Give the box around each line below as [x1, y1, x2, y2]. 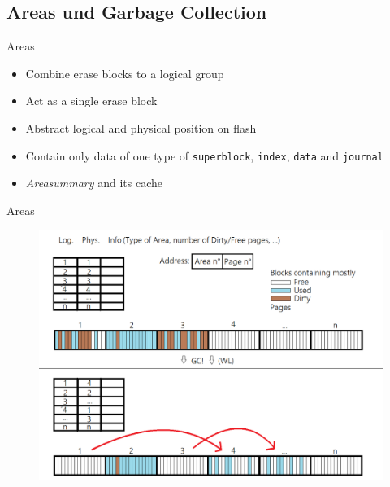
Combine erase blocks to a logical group [25, 64, 224, 81]
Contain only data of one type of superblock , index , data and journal [25, 147, 383, 164]
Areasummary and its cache [25, 174, 163, 191]
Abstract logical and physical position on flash [25, 119, 257, 136]
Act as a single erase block [25, 92, 158, 109]
